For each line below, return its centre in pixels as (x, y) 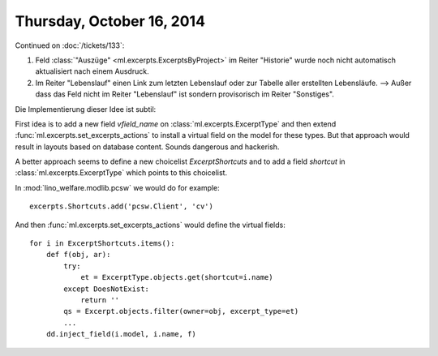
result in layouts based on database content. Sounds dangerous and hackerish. (147, 147)
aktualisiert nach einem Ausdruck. (92, 71)
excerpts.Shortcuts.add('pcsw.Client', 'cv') (122, 206)
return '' (100, 300)
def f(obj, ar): (78, 255)
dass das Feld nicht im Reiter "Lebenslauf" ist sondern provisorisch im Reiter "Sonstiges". (185, 94)
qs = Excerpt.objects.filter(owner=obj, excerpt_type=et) (181, 311)
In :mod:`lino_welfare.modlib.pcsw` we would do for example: (118, 187)
